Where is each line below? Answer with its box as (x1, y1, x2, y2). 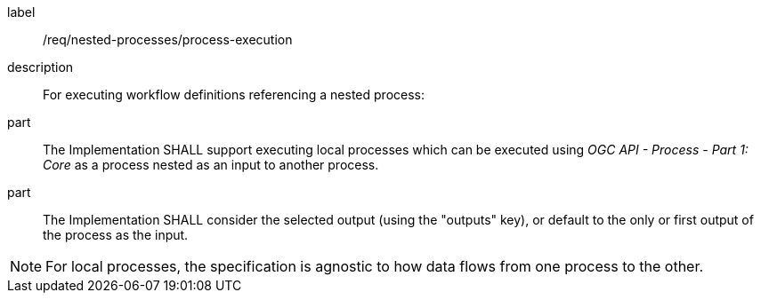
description (7, 59, 74, 75)
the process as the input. (43, 227, 189, 242)
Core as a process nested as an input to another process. (43, 157, 379, 172)
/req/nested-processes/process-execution (43, 32, 293, 47)
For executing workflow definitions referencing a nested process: (43, 87, 425, 102)
